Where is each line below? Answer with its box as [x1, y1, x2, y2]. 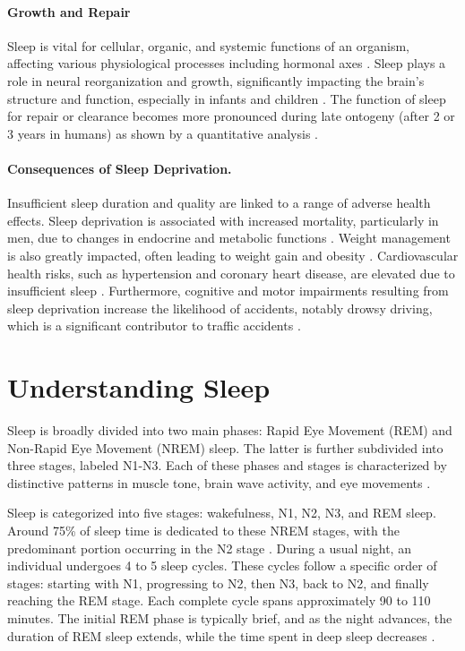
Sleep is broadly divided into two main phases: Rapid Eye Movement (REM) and [7, 421, 452, 440]
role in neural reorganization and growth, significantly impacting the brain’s [7, 71, 425, 90]
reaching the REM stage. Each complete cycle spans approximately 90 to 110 [7, 591, 431, 610]
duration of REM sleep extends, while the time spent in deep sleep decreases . [7, 626, 435, 645]
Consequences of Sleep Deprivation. [7, 158, 232, 177]
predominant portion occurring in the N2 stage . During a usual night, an [7, 538, 411, 557]
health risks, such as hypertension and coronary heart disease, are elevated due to [7, 263, 455, 282]
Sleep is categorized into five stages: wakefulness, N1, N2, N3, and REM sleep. [7, 503, 436, 522]
